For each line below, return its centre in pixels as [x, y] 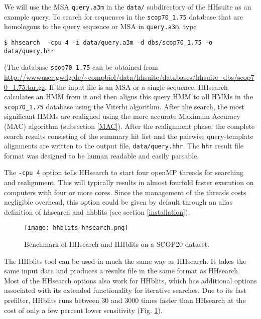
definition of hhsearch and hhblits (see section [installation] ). [97, 211]
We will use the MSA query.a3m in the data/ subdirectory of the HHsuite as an [128, 7]
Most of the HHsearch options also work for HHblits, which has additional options [130, 280]
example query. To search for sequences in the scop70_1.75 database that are [123, 16]
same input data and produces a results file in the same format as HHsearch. [122, 271]
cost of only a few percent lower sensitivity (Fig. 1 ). [83, 310]
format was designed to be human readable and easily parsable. [102, 155]
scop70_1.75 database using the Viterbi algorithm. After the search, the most [124, 106]
